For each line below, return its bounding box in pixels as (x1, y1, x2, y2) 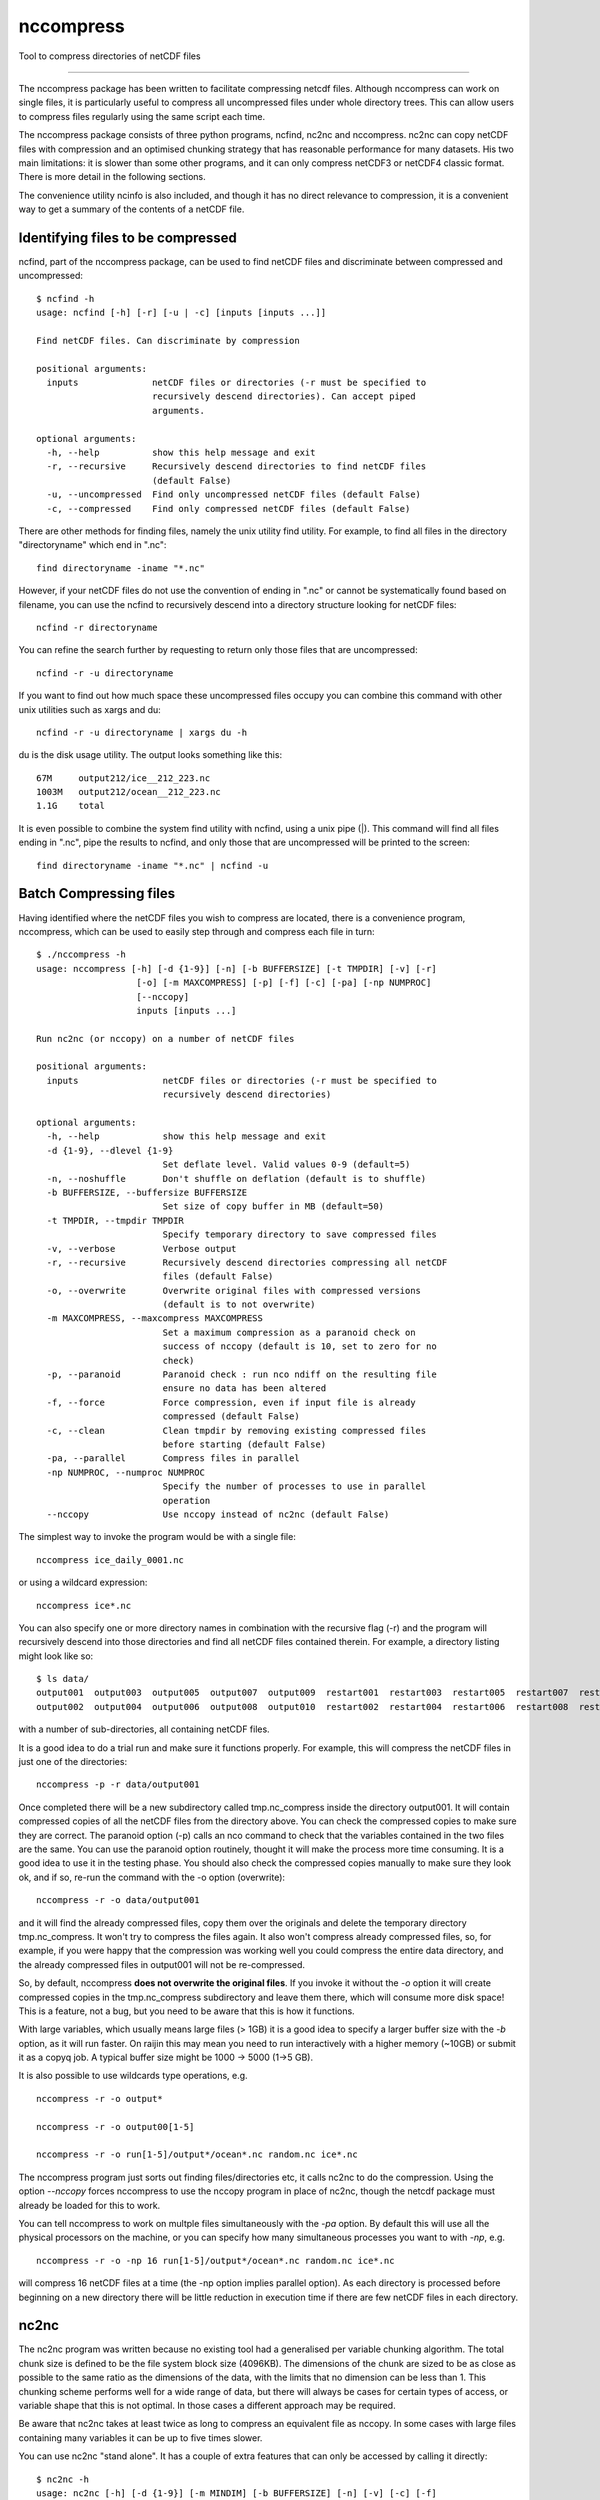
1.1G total (36, 800, 105, 812)
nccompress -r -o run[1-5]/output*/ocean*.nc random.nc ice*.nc (36, 2149, 359, 2160)
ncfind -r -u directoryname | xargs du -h (36, 726, 248, 738)
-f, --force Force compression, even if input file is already (46, 1396, 416, 1408)
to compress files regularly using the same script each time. (18, 110, 265, 122)
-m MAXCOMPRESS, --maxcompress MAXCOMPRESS (46, 1313, 264, 1324)
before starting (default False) (162, 1439, 327, 1450)
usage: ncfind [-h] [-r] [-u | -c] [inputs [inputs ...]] (36, 307, 327, 319)
